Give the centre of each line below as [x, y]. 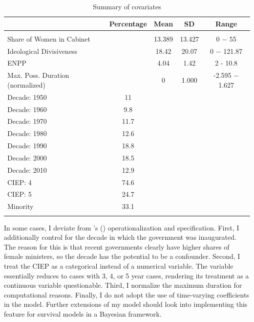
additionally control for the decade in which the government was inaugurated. [120, 237]
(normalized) [26, 84]
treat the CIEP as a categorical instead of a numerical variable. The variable [119, 265]
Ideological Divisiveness [42, 51]
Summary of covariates [127, 6]
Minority [21, 206]
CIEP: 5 [20, 194]
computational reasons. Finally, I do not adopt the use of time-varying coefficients [127, 294]
